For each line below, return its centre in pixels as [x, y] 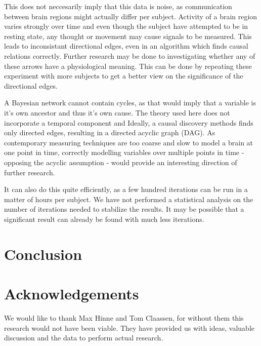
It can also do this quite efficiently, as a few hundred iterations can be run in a [126, 189]
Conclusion [43, 254]
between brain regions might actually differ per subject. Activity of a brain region [131, 16]
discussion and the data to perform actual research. [84, 338]
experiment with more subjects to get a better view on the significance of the [124, 76]
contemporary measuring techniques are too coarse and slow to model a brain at [129, 142]
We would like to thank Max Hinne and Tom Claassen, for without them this [124, 317]
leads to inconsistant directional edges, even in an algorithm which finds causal [126, 46]
